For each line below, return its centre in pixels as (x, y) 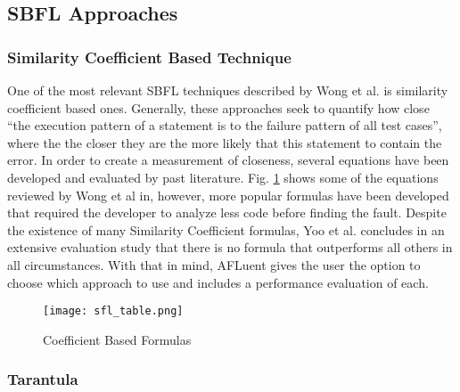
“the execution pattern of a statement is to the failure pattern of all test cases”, (225, 125)
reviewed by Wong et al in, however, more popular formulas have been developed (228, 195)
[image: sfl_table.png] (113, 311)
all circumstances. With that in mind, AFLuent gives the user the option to (214, 264)
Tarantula (43, 379)
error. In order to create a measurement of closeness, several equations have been (228, 160)
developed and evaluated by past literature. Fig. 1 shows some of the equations (223, 177)
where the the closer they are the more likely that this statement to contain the (225, 142)
